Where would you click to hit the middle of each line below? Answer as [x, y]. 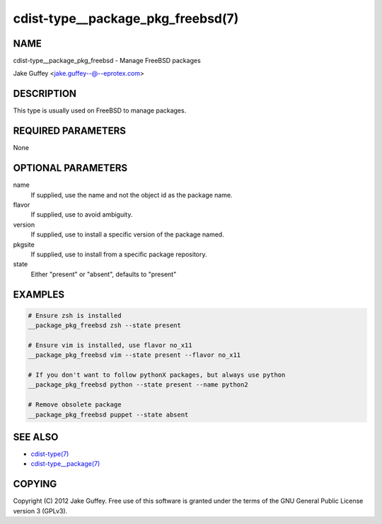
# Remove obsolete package [75, 405]
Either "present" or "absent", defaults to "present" [104, 274]
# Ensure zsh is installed [75, 315]
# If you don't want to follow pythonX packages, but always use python [157, 375]
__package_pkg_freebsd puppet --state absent [108, 415]
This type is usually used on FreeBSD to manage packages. [100, 110]
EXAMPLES [39, 294]
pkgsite [24, 244]
